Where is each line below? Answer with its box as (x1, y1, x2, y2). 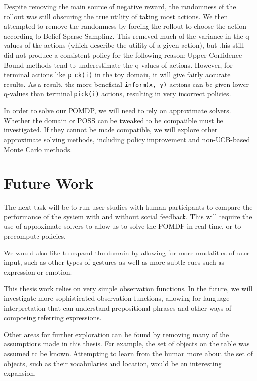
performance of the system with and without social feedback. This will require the (4, 211, 252, 221)
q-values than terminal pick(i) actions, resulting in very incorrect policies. (4, 88, 231, 99)
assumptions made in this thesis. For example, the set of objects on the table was (4, 339, 250, 349)
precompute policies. (4, 231, 66, 241)
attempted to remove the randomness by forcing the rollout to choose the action (4, 21, 247, 31)
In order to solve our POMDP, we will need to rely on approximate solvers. (4, 105, 231, 116)
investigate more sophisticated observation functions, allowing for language (4, 293, 230, 303)
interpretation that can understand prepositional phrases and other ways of (4, 302, 232, 313)
